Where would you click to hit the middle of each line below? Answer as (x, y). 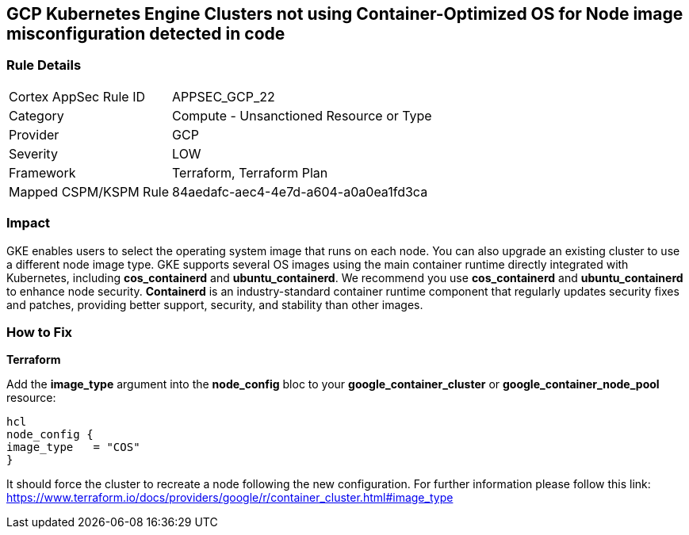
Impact (29, 223)
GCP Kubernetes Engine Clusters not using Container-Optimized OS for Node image (345, 14)
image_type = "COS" (73, 447)
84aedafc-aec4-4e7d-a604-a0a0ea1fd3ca (300, 191)
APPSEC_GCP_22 (224, 96)
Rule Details (44, 65)
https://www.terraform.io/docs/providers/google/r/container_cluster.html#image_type (230, 498)
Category (36, 115)
